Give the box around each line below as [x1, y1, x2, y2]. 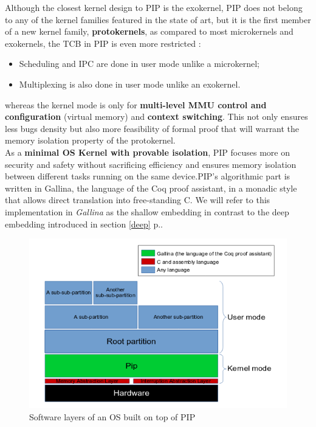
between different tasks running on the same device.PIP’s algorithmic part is [5, 170, 290, 182]
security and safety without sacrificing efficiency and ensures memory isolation [5, 158, 297, 170]
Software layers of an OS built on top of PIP [29, 410, 196, 423]
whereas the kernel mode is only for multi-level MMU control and [5, 98, 267, 111]
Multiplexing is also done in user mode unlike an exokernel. [19, 77, 241, 90]
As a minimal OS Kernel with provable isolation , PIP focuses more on [5, 145, 290, 158]
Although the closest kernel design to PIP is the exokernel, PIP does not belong [5, 1, 303, 13]
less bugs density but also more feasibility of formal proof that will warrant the [5, 122, 300, 134]
